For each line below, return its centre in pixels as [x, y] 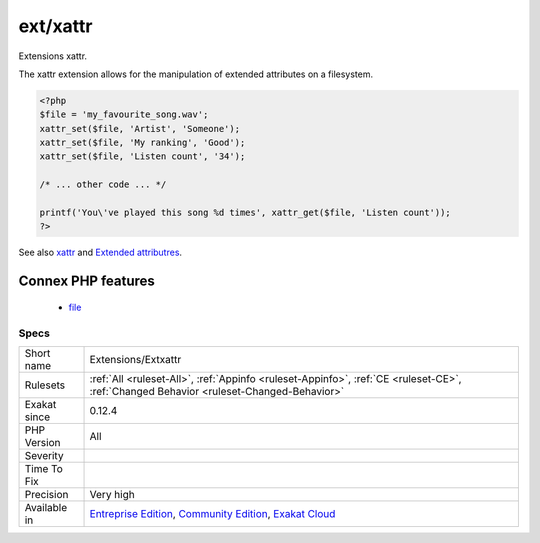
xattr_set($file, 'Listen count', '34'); [142, 156]
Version [42, 442]
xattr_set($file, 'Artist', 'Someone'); [139, 128]
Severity [44, 455]
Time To [44, 468]
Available [46, 507]
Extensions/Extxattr [135, 359]
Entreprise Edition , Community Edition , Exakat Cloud [212, 513]
